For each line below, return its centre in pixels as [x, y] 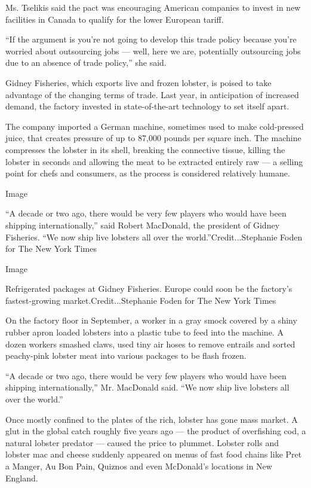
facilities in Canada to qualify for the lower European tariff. [115, 19]
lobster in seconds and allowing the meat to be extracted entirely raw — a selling [154, 161]
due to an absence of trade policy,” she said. [86, 62]
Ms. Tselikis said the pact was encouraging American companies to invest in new [153, 7]
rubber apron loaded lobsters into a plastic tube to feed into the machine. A [144, 332]
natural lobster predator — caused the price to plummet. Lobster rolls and [142, 442]
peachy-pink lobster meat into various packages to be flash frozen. [126, 356]
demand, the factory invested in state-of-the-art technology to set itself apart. [147, 106]
